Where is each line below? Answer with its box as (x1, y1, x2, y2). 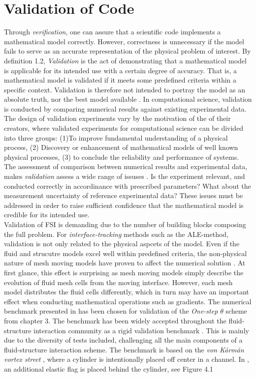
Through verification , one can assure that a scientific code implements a (4, 27, 221, 37)
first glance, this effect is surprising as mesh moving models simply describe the (4, 267, 244, 277)
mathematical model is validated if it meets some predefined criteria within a (4, 75, 237, 85)
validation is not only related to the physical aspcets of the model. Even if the (4, 238, 240, 249)
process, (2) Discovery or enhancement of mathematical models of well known (4, 142, 238, 152)
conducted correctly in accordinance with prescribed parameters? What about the (4, 180, 251, 191)
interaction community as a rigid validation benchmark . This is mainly (33, 325, 249, 335)
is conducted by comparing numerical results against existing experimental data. (4, 103, 247, 114)
